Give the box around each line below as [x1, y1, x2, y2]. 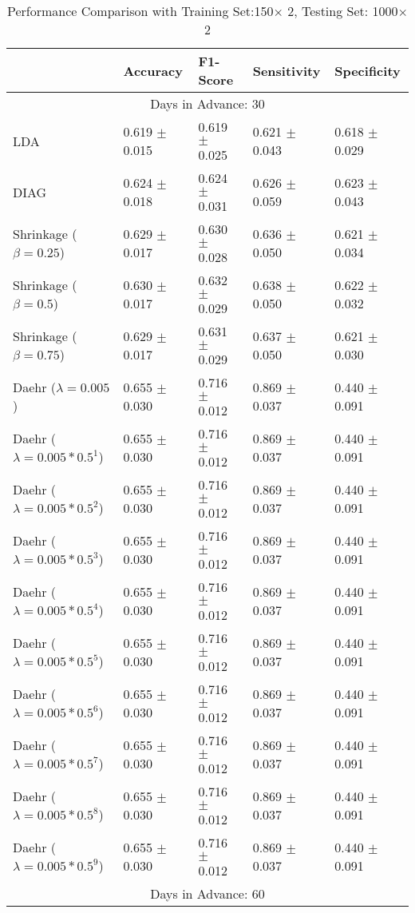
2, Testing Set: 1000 [287, 2, 398, 20]
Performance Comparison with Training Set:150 [7, 2, 274, 20]
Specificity [334, 61, 401, 80]
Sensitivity [252, 61, 321, 80]
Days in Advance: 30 [150, 94, 265, 113]
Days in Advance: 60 [150, 884, 265, 903]
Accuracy [123, 61, 183, 80]
